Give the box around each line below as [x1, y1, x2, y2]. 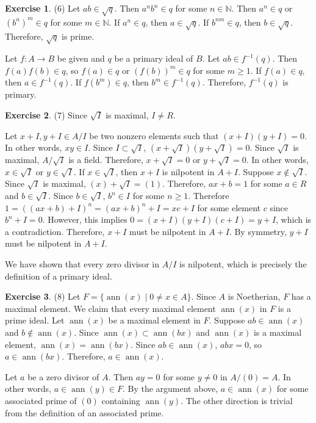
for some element [197, 201, 261, 214]
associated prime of [5, 394, 77, 407]
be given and [57, 52, 105, 65]
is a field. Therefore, [68, 153, 143, 166]
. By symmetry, [229, 225, 287, 237]
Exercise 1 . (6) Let [5, 2, 81, 14]
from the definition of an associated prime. [5, 406, 164, 419]
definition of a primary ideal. [5, 269, 112, 282]
